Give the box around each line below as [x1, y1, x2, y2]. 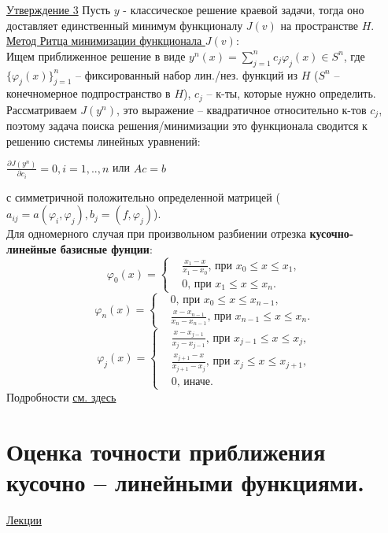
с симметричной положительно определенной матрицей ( [6, 188, 280, 205]
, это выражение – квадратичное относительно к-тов [116, 101, 367, 117]
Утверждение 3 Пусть [6, 2, 111, 17]
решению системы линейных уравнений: [6, 132, 201, 149]
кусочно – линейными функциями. [6, 465, 365, 498]
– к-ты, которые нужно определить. [206, 85, 376, 102]
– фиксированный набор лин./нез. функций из [76, 66, 298, 83]
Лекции [6, 511, 42, 527]
